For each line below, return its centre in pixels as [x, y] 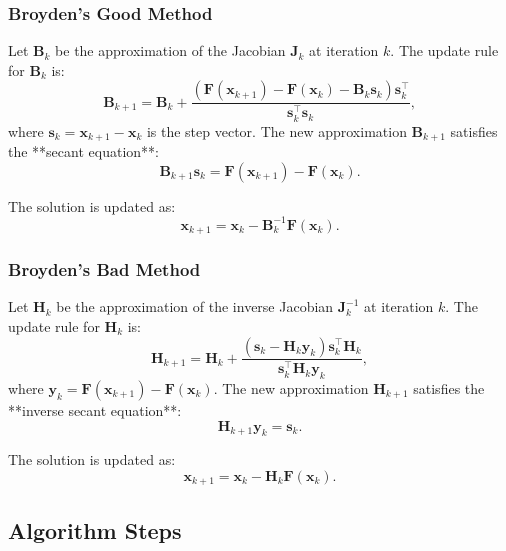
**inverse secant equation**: [95, 410]
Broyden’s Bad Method [104, 269]
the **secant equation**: [83, 150]
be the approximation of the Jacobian [170, 50]
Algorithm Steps [95, 529]
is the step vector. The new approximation [276, 130]
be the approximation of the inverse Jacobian [195, 306]
